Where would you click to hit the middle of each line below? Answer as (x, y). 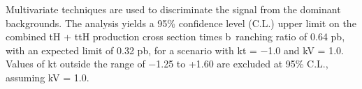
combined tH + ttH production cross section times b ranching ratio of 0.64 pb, (175, 37)
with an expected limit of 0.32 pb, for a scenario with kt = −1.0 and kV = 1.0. (175, 50)
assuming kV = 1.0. (48, 77)
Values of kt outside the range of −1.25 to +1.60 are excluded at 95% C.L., (167, 64)
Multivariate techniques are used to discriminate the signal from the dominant (173, 9)
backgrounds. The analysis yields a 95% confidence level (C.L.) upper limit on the (181, 23)
